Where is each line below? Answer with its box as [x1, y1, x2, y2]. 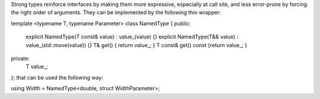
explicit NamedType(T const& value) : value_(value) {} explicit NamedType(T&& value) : [25, 33, 239, 41]
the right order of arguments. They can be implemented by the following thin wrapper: [11, 9, 222, 16]
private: [11, 55, 30, 62]
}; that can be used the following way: [11, 74, 104, 81]
